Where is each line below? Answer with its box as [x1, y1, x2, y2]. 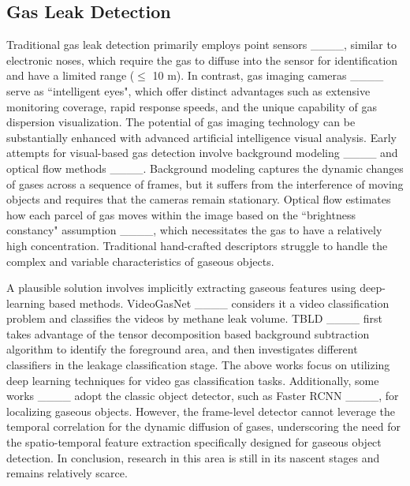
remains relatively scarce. [6, 465, 128, 481]
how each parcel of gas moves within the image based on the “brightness [6, 206, 356, 222]
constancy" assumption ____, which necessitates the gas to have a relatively [6, 222, 382, 238]
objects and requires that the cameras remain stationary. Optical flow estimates [6, 191, 391, 207]
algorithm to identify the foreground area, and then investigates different [6, 341, 358, 357]
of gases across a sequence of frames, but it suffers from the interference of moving [6, 175, 404, 192]
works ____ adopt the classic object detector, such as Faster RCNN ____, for [6, 387, 399, 404]
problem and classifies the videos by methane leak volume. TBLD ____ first [6, 310, 383, 327]
